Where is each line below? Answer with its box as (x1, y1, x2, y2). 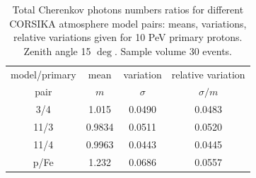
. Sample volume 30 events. (114, 43, 233, 58)
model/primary (11, 66, 76, 81)
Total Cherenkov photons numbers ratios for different (12, 2, 244, 16)
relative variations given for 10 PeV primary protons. (13, 30, 243, 44)
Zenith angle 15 (23, 43, 91, 58)
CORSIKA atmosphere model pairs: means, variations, (9, 16, 247, 30)
